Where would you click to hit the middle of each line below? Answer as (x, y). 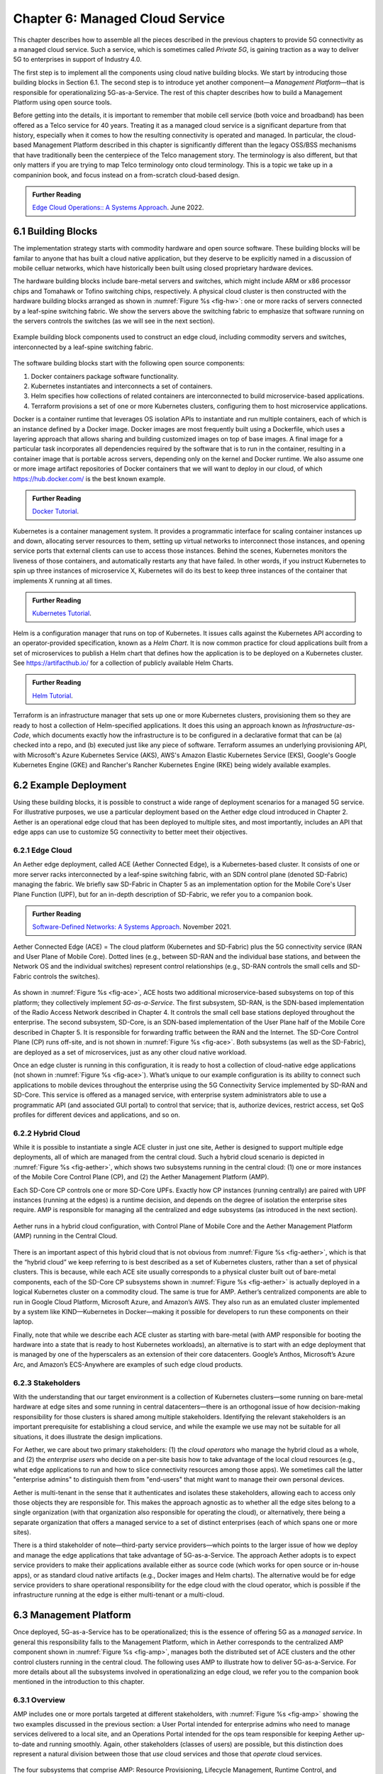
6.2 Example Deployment (70, 785)
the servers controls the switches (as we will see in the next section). (114, 321)
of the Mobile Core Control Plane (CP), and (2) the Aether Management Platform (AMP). (141, 1177)
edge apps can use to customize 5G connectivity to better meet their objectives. (131, 832)
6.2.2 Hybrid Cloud (47, 1133)
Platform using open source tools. (62, 102)
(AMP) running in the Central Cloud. (65, 1236)
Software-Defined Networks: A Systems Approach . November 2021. (132, 927)
